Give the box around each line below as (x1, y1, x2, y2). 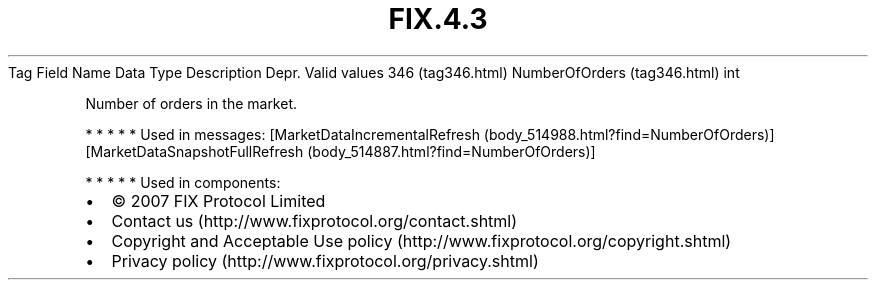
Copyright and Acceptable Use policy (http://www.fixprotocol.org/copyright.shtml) (111, 230, 732, 251)
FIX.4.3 (388, 2, 488, 36)
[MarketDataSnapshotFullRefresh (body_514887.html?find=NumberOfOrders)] (85, 142, 596, 160)
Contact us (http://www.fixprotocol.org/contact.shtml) (111, 210, 518, 231)
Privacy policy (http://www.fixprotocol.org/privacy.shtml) (111, 250, 539, 271)
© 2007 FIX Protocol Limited (111, 190, 326, 211)
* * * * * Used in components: (85, 173, 281, 191)
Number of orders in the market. (85, 94, 298, 112)
